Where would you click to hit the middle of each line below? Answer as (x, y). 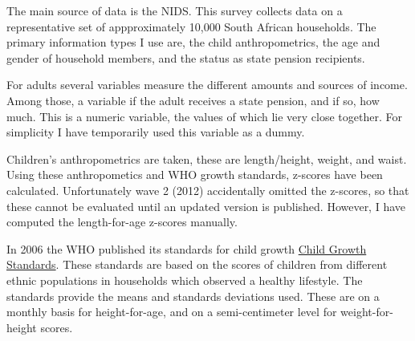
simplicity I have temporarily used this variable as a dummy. (156, 132)
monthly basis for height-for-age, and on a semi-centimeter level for (172, 312)
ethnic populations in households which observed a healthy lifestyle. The (185, 280)
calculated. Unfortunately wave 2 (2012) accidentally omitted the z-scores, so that (208, 190)
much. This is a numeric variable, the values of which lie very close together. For (204, 116)
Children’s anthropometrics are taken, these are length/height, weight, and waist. (207, 158)
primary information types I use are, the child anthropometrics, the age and (193, 42)
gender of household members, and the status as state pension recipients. (186, 57)
